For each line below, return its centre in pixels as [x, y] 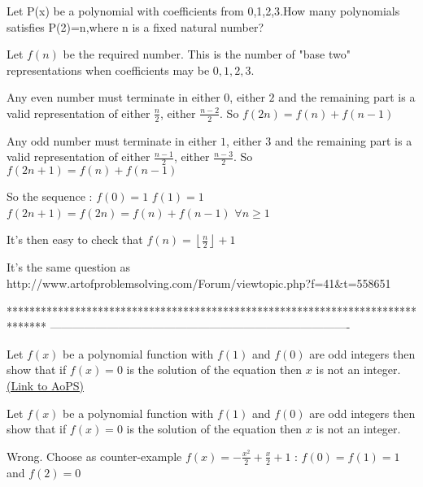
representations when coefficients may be [108, 70]
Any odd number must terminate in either [112, 140]
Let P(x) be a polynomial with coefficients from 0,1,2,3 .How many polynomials [203, 11]
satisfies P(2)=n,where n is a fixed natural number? [135, 26]
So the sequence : [50, 196]
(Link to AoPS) [45, 385]
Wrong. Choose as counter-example [94, 456]
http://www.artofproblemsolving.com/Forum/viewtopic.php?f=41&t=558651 [199, 283]
